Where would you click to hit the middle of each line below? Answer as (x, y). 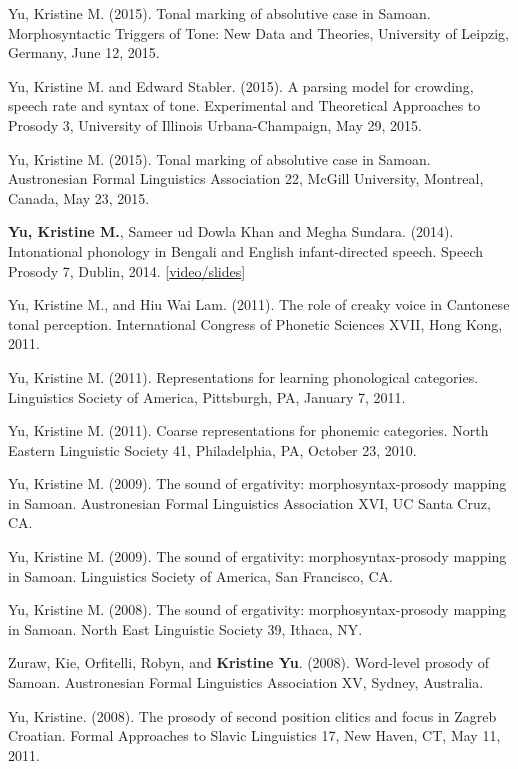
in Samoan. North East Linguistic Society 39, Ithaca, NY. (185, 628)
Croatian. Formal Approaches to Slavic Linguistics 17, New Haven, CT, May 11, (254, 735)
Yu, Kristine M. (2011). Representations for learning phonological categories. (243, 376)
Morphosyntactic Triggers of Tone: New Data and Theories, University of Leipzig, (259, 32)
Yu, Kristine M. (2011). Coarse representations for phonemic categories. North (248, 430)
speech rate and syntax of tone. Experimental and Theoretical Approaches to (244, 105)
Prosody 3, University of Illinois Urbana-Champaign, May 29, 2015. (215, 124)
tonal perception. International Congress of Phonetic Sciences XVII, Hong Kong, (255, 323)
